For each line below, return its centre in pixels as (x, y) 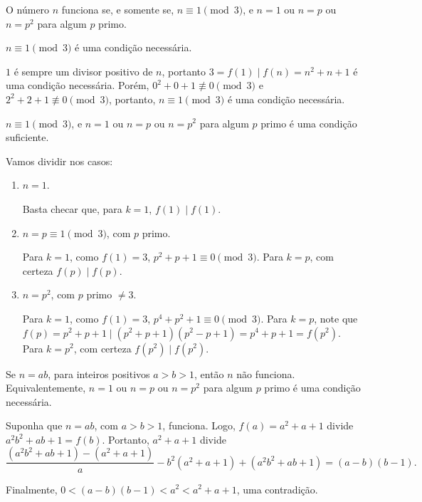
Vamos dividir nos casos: (59, 161)
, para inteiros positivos (99, 373)
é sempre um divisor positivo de (83, 71)
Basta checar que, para (72, 208)
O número (28, 9)
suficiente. (27, 137)
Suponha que (34, 425)
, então (209, 373)
